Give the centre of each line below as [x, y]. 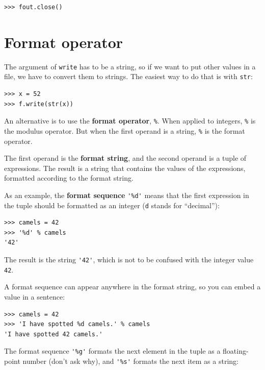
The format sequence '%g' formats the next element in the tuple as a [112, 351]
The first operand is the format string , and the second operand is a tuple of [125, 158]
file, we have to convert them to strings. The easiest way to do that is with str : [128, 76]
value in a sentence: [35, 296]
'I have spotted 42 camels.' [54, 334]
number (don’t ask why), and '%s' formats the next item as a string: [130, 361]
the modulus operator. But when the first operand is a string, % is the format [125, 130]
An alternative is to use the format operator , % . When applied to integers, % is [130, 121]
